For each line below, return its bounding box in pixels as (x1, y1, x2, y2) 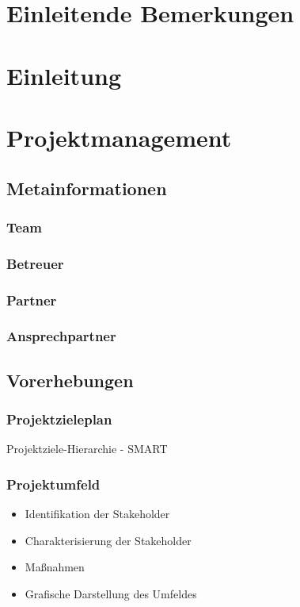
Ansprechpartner (6, 326, 116, 346)
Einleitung (6, 59, 122, 91)
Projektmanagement (6, 121, 232, 153)
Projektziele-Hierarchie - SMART (6, 440, 168, 457)
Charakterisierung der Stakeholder (25, 532, 192, 548)
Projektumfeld (6, 474, 101, 494)
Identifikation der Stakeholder (25, 505, 170, 522)
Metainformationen (6, 175, 167, 200)
